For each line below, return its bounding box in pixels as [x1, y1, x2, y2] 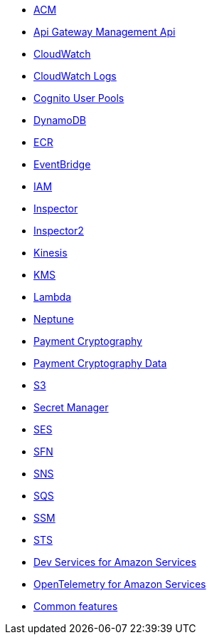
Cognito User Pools [33, 92, 124, 104]
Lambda [33, 291, 72, 303]
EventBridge [33, 158, 91, 170]
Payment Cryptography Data [33, 357, 167, 369]
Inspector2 [33, 224, 84, 237]
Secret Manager [33, 401, 109, 413]
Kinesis [33, 247, 68, 259]
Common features [33, 600, 118, 612]
